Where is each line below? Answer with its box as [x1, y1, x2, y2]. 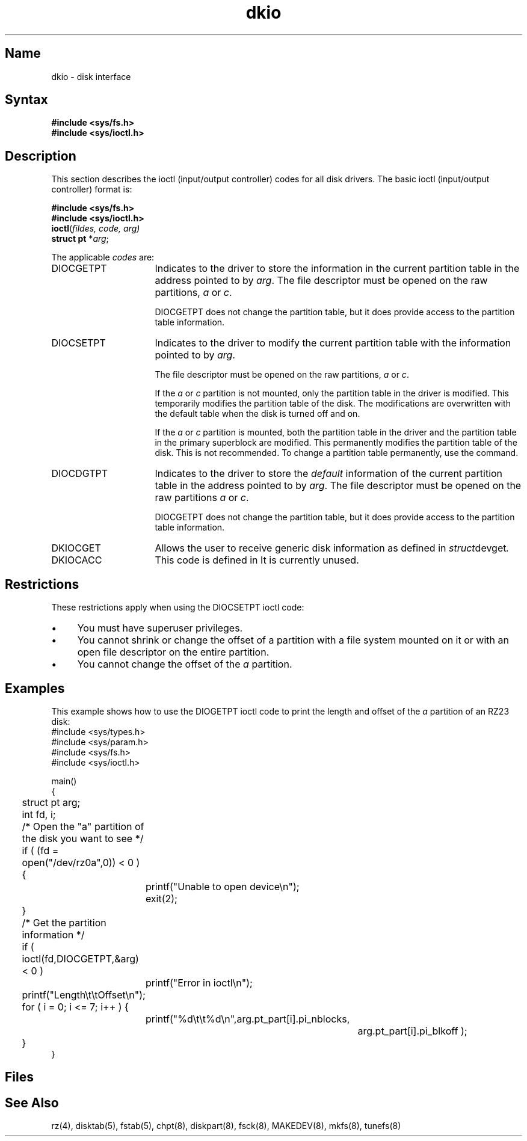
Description [5, 148, 76, 164]
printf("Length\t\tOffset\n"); [22, 988, 146, 1001]
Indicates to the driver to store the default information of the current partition [155, 467, 503, 480]
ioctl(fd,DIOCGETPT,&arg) [22, 952, 139, 965]
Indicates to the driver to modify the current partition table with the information [155, 337, 511, 349]
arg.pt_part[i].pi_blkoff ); [357, 1024, 467, 1037]
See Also [5, 1095, 59, 1110]
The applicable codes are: [51, 252, 155, 263]
